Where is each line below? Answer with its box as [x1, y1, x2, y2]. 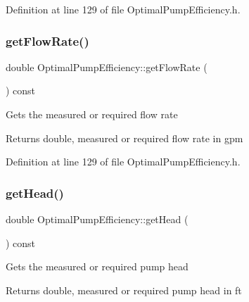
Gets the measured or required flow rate [6, 107, 178, 121]
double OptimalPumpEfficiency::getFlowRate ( [6, 59, 207, 74]
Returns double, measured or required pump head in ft [6, 282, 242, 297]
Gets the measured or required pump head [6, 259, 189, 274]
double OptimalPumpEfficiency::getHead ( [6, 212, 189, 226]
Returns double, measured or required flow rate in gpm [6, 130, 243, 145]
